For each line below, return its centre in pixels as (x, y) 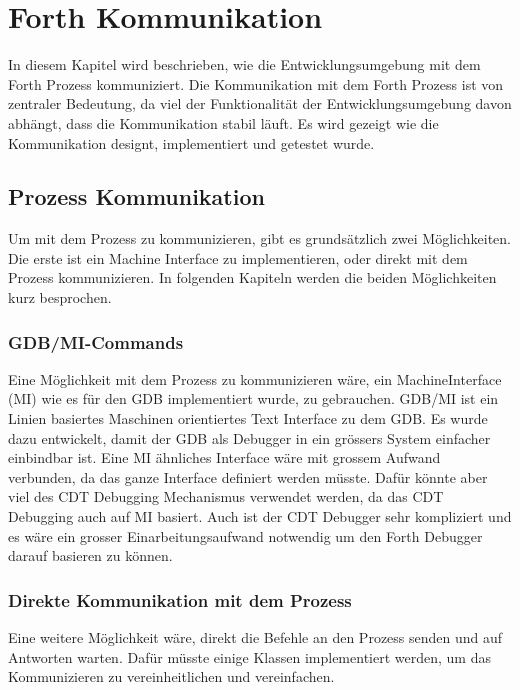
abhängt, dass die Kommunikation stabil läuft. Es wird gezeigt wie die (223, 122)
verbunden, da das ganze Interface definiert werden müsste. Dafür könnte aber (248, 476)
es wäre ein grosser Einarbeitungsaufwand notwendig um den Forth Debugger (245, 535)
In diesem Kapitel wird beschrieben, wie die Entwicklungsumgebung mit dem (244, 64)
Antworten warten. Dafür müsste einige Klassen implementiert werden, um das (249, 656)
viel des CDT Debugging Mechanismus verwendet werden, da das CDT (226, 496)
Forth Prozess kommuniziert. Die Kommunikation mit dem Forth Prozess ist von (256, 83)
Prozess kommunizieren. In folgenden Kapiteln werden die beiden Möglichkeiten (252, 277)
